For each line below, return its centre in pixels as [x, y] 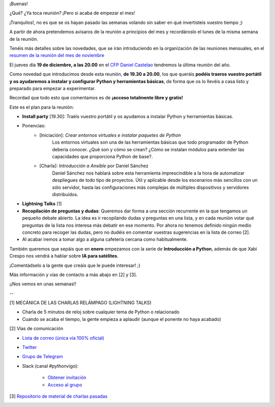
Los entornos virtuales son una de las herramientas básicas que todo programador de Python [150, 142]
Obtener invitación [67, 377]
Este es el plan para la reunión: [42, 107]
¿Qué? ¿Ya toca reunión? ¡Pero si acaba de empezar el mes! [72, 13]
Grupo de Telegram [43, 357]
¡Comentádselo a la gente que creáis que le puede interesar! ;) [75, 265]
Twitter [30, 347]
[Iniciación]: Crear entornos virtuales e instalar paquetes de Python [110, 135]
